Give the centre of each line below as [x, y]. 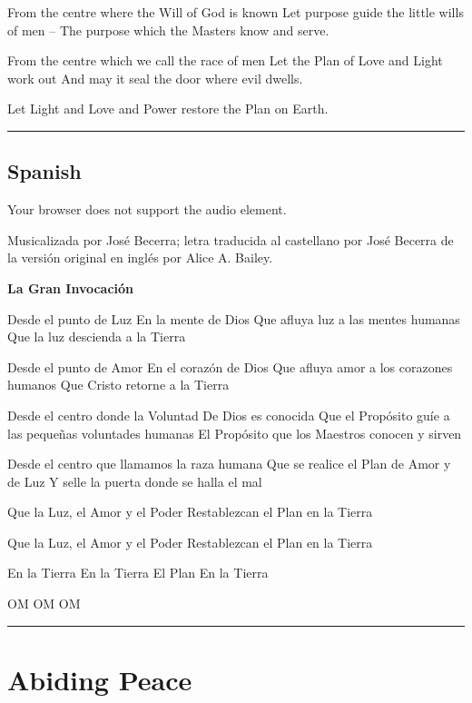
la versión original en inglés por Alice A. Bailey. [140, 257]
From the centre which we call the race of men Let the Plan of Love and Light [225, 60]
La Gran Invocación [71, 287]
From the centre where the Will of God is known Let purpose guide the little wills [236, 12]
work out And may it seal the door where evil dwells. [155, 78]
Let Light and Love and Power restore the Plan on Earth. [168, 109]
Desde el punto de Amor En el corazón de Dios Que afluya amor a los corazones [230, 366]
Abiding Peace [100, 679]
